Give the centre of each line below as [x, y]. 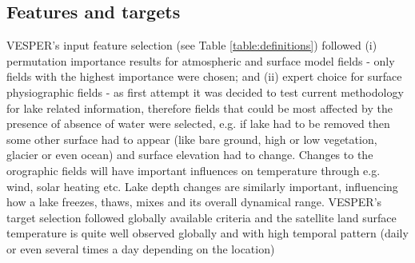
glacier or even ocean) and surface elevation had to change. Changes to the [190, 155]
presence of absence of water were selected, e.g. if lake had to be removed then [198, 124]
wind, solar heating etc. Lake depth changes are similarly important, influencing [202, 186]
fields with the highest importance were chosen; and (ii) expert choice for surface [204, 76]
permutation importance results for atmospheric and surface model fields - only [201, 60]
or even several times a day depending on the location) [141, 248]
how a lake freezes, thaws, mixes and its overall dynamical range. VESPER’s [194, 202]
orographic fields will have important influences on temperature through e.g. [194, 170]
